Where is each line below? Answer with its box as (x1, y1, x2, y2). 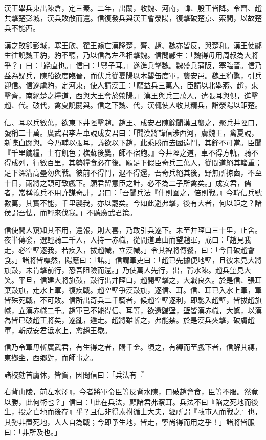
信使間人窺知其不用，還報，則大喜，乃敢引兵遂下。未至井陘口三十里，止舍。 (4, 224, 262, 235)
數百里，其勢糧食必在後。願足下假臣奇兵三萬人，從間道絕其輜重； (39, 157, 262, 168)
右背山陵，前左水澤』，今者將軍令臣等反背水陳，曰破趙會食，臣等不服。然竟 (4, 386, 258, 397)
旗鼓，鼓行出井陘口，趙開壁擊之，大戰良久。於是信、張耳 (68, 274, 262, 285)
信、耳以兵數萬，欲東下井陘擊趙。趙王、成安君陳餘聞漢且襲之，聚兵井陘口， (4, 117, 262, 127)
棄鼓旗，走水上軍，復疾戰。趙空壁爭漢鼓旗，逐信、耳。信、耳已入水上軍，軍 (4, 284, 262, 295)
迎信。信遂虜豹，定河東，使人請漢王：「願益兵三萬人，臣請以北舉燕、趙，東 (4, 80, 258, 91)
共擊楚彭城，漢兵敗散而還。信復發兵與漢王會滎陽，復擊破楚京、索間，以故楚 (4, 12, 262, 23)
